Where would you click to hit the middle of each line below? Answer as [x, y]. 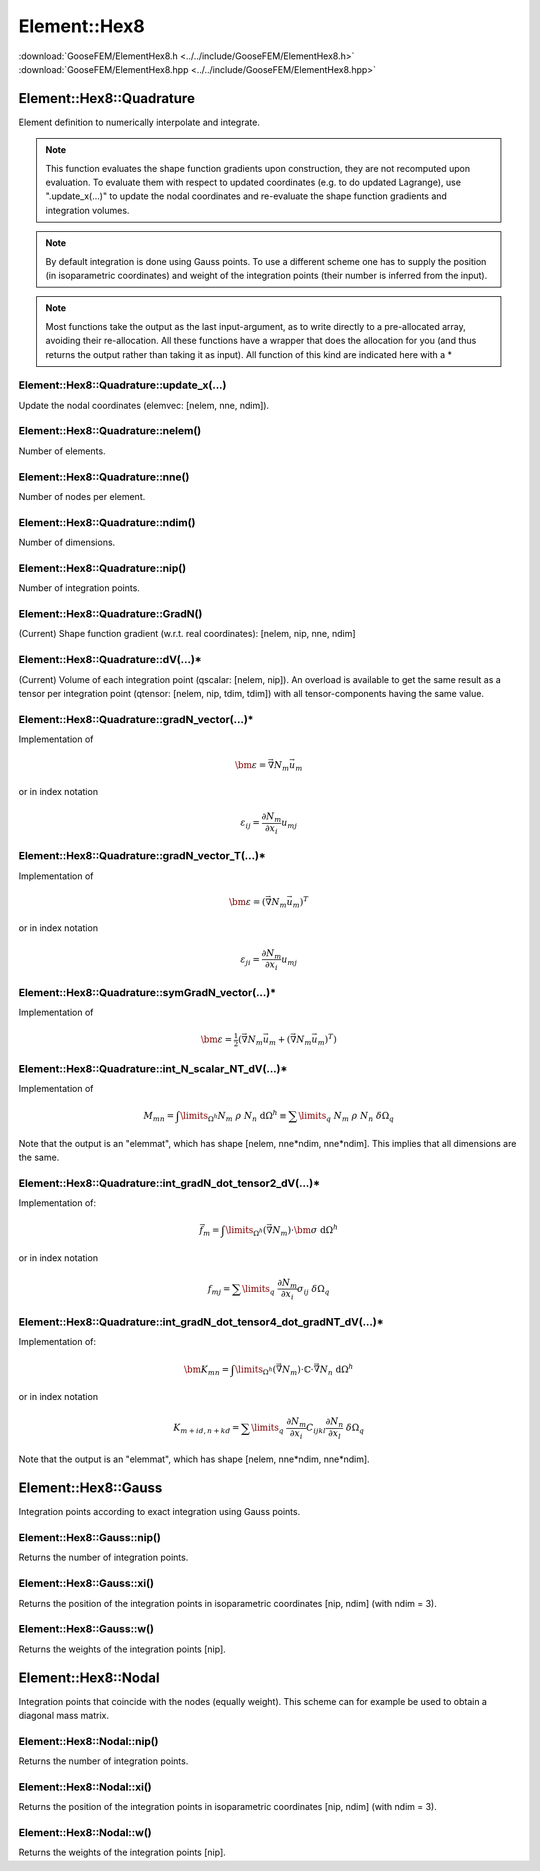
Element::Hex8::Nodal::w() [85, 1833]
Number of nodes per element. [82, 496]
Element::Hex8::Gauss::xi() [86, 1583]
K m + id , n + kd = [206, 1429]
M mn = [159, 1117]
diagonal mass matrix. [64, 1715]
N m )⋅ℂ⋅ [297, 1370]
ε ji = [250, 960]
